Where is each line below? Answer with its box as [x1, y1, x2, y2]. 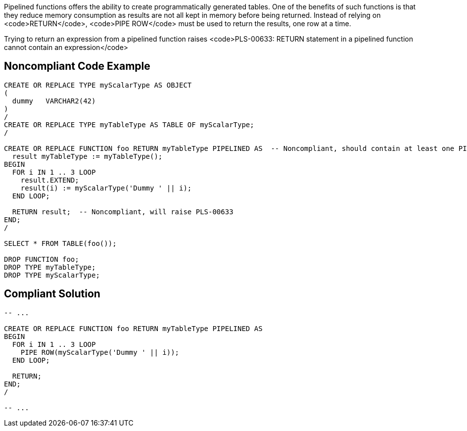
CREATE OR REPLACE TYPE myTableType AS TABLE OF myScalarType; [4, 120, 254, 129]
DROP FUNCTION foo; [4, 255, 79, 263]
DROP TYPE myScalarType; [4, 271, 100, 279]
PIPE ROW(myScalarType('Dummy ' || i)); [20, 348, 180, 356]
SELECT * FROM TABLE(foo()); [4, 239, 117, 247]
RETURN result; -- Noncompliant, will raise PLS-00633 [12, 207, 233, 216]
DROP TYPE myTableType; [4, 263, 96, 271]
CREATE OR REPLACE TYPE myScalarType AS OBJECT [4, 81, 192, 89]
